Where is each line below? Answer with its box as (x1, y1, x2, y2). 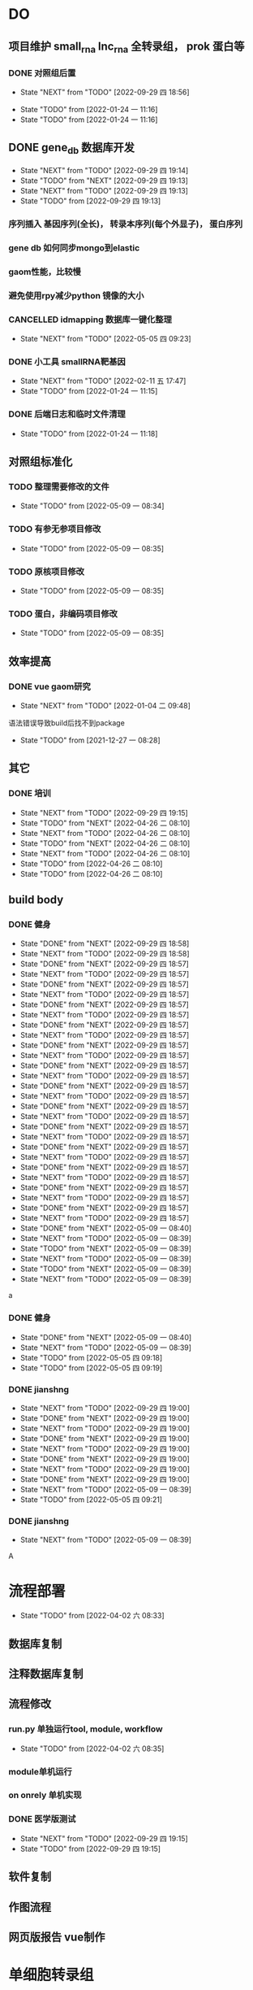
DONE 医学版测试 (8, 1814, 76, 1825)
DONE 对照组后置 (8, 67, 76, 78)
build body (8, 892, 64, 907)
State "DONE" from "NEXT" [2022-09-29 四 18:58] (19, 938, 190, 948)
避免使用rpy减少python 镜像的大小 (8, 290, 144, 301)
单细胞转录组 (8, 1966, 95, 1984)
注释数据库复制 (8, 1666, 84, 1680)
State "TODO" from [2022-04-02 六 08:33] (19, 1611, 165, 1621)
